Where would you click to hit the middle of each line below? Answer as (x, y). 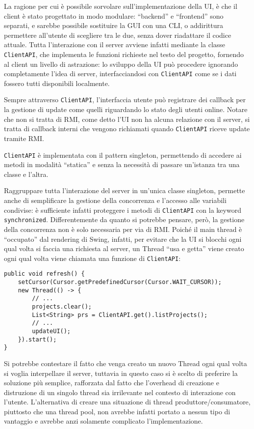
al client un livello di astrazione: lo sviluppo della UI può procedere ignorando (121, 64)
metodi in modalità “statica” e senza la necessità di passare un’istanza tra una (122, 164)
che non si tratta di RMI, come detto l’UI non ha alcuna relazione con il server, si (127, 119)
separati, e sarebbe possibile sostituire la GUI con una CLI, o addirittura (114, 25)
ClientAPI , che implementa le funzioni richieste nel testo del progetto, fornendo (124, 54)
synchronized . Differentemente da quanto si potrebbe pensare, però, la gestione (124, 219)
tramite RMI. (24, 138)
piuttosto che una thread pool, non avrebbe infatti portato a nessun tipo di (117, 411)
